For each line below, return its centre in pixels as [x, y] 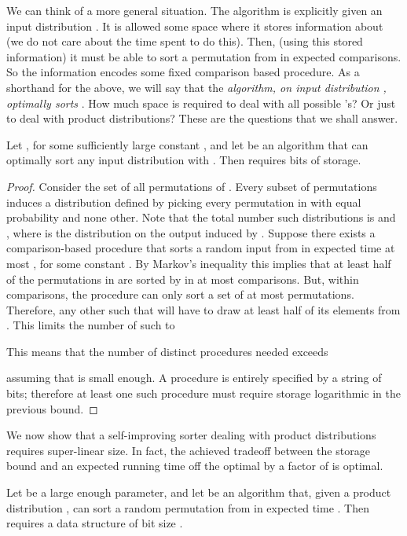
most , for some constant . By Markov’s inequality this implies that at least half [199, 263]
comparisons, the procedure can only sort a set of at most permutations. [180, 294]
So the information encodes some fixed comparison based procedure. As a [183, 72]
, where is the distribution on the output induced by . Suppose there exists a [191, 232]
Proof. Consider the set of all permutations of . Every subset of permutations [192, 186]
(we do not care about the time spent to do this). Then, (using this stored [185, 41]
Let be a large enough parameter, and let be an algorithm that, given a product [199, 492]
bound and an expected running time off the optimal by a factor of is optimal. [195, 466]
